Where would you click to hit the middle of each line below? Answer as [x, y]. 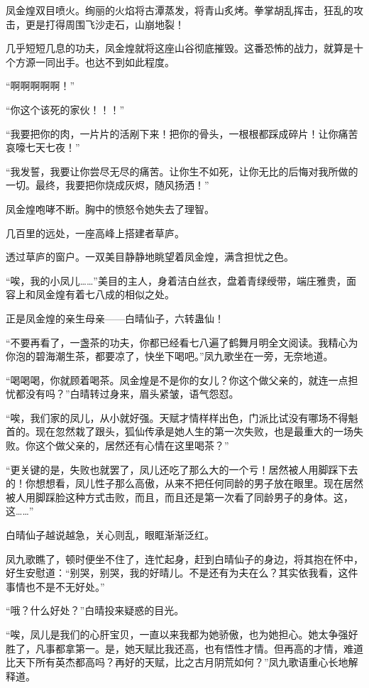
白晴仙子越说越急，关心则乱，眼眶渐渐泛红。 [110, 535]
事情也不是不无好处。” [55, 586]
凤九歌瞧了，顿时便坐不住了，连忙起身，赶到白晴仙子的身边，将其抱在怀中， [184, 558]
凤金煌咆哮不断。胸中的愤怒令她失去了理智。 [110, 208]
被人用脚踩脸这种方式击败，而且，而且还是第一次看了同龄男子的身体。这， [180, 497]
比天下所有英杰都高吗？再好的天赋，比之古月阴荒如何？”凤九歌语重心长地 [177, 662]
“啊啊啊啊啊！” [40, 86]
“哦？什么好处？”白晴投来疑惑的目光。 [95, 610]
